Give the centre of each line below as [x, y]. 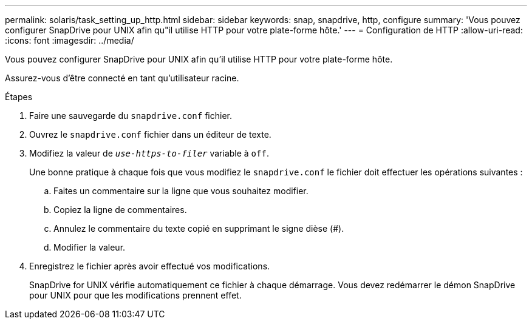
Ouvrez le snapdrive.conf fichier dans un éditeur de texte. [150, 134]
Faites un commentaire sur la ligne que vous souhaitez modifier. [181, 191]
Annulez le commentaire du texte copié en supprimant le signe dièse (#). [199, 228]
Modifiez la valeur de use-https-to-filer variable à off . [149, 153]
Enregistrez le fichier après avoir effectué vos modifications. [150, 266]
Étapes [19, 97]
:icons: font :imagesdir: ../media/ [70, 40]
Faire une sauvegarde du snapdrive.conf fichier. [131, 116]
